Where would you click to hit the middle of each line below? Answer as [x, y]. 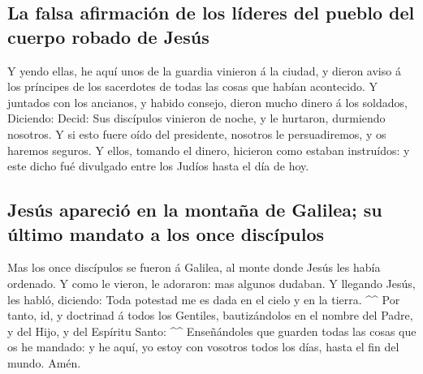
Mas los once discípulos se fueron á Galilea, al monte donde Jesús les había [194, 267]
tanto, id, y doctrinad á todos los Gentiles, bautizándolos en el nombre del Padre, [210, 315]
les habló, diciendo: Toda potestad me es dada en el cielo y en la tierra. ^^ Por [204, 299]
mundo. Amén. [44, 362]
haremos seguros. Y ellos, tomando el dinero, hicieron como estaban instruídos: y [209, 150]
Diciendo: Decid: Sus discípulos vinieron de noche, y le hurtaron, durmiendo [196, 118]
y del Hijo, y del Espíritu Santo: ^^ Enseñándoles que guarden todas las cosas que [212, 331]
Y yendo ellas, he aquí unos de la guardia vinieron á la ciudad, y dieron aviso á [204, 70]
